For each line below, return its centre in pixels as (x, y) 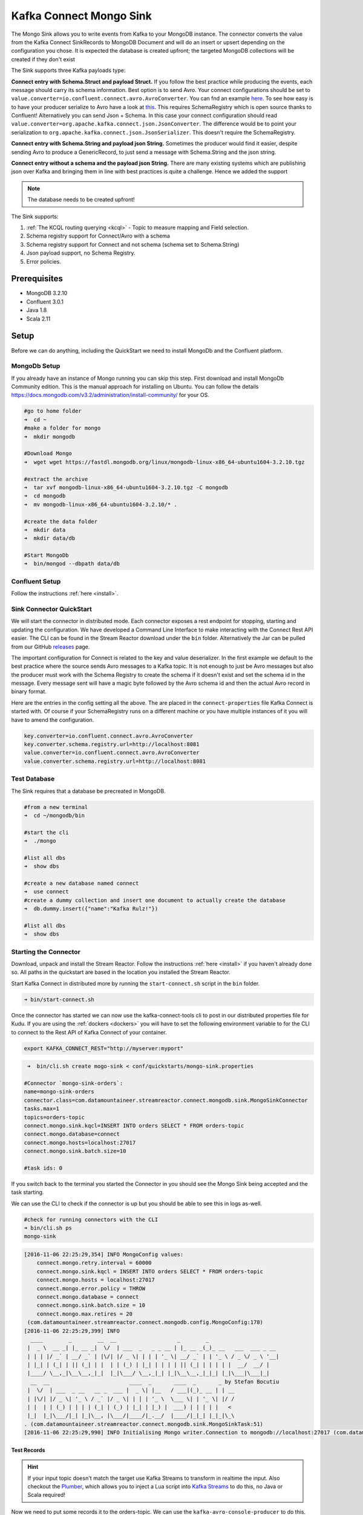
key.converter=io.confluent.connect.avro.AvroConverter (109, 736)
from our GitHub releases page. (51, 647)
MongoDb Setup (36, 366)
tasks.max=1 (42, 1109)
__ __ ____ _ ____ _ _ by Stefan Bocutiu (155, 1381)
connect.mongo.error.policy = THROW (91, 1288)
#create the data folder (61, 521)
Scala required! (47, 1495)
